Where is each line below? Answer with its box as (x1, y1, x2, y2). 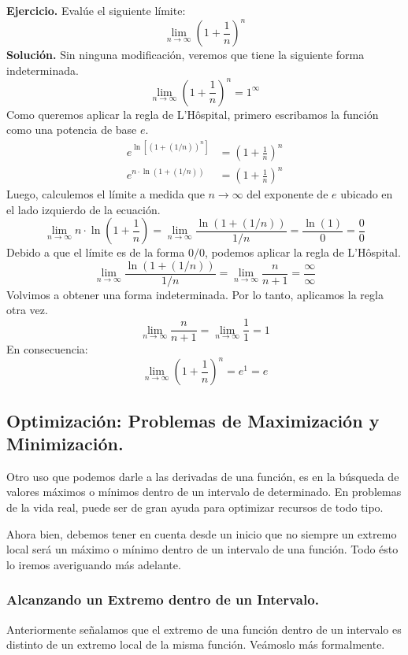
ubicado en (340, 186, 393, 202)
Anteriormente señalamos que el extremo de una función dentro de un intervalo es (6, 620, 402, 637)
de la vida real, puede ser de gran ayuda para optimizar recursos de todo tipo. (6, 499, 384, 515)
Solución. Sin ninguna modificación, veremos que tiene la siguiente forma (6, 46, 365, 63)
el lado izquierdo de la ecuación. (6, 201, 161, 217)
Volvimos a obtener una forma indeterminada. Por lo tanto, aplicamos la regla (6, 286, 384, 302)
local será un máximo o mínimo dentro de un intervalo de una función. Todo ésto (6, 541, 399, 557)
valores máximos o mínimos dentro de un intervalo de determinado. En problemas (6, 483, 402, 500)
